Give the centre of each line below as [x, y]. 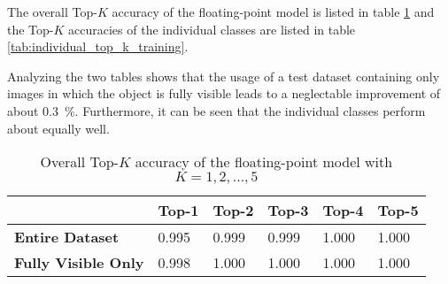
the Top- [31, 29]
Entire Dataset [67, 237]
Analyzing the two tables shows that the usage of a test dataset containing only [224, 76]
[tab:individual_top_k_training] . [98, 46]
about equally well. [58, 128]
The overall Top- [52, 12]
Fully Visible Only [79, 263]
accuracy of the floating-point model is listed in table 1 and [273, 12]
